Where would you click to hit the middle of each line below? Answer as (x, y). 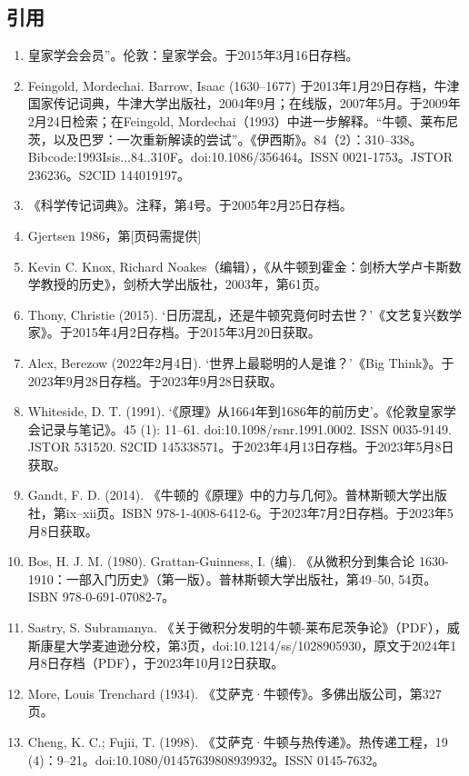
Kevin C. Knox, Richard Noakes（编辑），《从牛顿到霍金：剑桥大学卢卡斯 (238, 266)
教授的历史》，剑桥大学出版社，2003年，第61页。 (184, 284)
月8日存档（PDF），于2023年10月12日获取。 (156, 663)
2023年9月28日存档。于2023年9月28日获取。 (155, 380)
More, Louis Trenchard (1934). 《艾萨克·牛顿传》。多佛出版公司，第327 (234, 693)
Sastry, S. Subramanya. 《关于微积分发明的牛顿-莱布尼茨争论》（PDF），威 (244, 627)
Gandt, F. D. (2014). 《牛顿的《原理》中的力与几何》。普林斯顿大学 (225, 495)
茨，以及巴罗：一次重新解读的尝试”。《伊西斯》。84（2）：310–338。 (225, 139)
